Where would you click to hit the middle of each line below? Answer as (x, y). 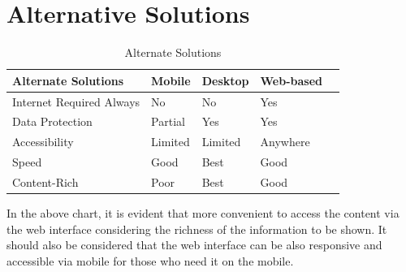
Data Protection (52, 121)
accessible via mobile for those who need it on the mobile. (150, 260)
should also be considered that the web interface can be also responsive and (194, 245)
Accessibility (43, 142)
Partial (168, 121)
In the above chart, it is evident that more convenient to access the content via (203, 213)
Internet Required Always (76, 101)
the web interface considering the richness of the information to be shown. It (197, 229)
